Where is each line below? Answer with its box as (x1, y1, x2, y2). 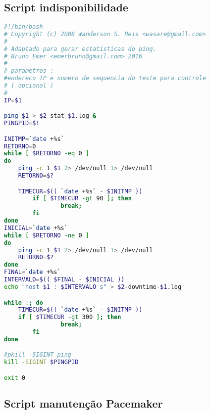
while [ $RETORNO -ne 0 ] (4, 231, 89, 239)
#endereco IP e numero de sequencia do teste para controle (4, 75, 207, 82)
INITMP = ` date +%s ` (4, 135, 64, 142)
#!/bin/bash (4, 23, 43, 30)
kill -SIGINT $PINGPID (4, 359, 79, 366)
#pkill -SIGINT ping (4, 351, 72, 359)
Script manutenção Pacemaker (4, 396, 163, 411)
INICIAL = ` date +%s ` (4, 224, 68, 231)
